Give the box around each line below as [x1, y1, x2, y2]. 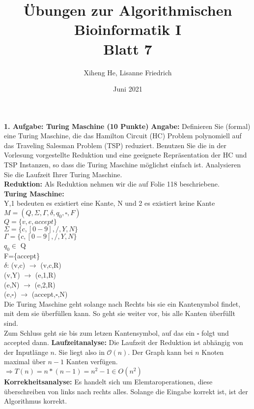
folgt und [201, 327, 229, 338]
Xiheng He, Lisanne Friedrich [84, 67, 172, 77]
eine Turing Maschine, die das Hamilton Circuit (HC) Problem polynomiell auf [4, 130, 242, 141]
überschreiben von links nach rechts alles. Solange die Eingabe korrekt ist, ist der [4, 386, 248, 396]
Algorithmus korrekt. [4, 396, 67, 406]
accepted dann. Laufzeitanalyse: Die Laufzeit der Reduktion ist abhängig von [4, 337, 243, 347]
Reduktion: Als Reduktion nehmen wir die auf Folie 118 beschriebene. [4, 179, 220, 189]
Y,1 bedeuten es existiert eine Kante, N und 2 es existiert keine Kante [4, 198, 215, 208]
